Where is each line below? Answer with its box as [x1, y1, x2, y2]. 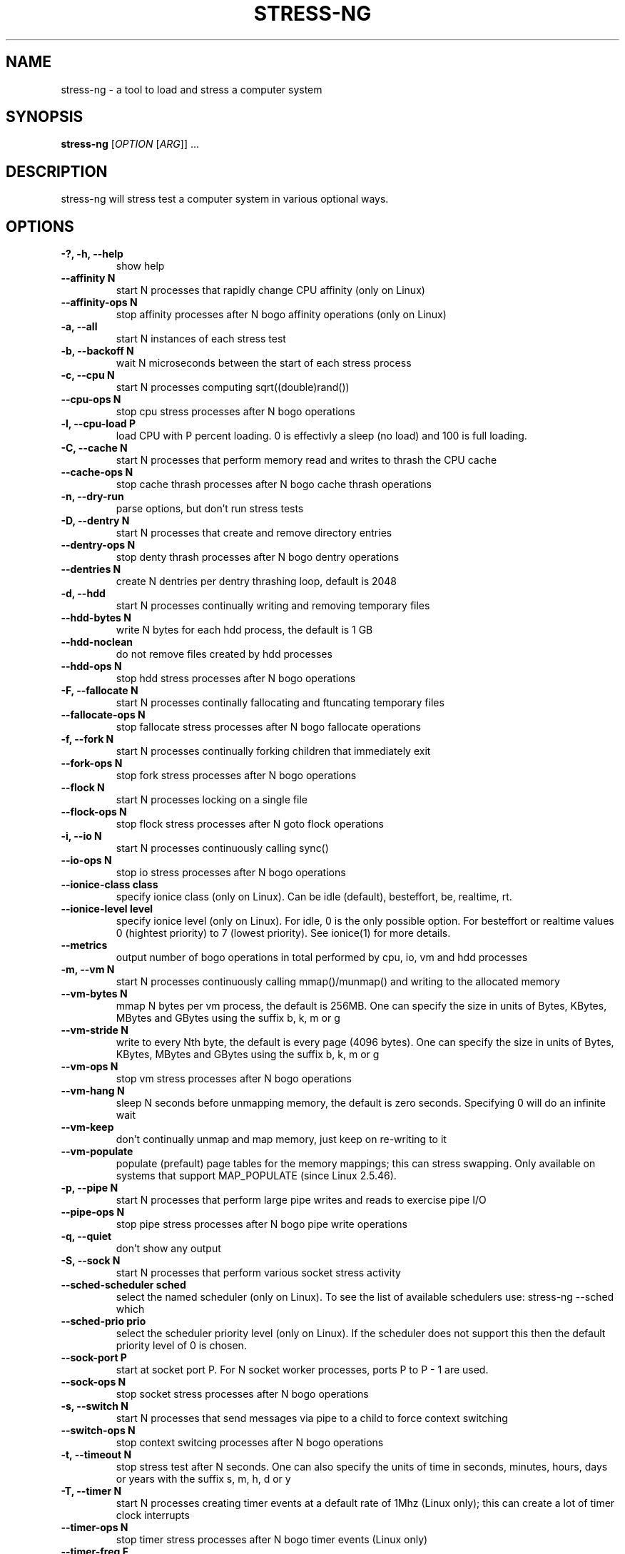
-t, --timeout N [61, 1448, 132, 1461]
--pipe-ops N [61, 1206, 125, 1219]
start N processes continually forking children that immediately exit [116, 745, 431, 758]
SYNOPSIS [6, 108, 83, 126]
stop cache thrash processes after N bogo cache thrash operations [116, 478, 432, 491]
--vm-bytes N [61, 987, 128, 1000]
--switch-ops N [61, 1424, 136, 1437]
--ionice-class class [61, 878, 158, 891]
